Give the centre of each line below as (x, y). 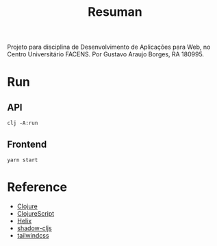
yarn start (23, 160)
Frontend (27, 144)
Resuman (115, 12)
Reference (37, 187)
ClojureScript (36, 213)
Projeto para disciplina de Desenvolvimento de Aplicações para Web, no (109, 47)
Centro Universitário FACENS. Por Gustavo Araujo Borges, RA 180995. (105, 54)
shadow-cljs (35, 228)
